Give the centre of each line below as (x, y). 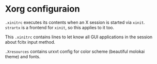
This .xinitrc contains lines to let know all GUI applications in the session (79, 37)
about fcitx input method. (30, 42)
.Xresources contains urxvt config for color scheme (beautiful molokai (75, 51)
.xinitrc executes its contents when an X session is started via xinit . (75, 22)
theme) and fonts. (23, 56)
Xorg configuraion (42, 9)
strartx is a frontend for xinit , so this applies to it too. (60, 27)
